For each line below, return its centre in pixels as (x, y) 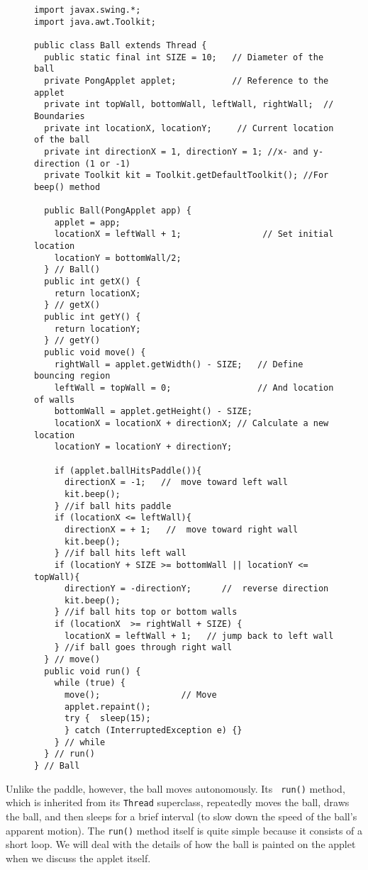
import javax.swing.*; (88, 10)
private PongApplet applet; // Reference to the (186, 80)
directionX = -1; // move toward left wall (176, 483)
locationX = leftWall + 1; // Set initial (194, 234)
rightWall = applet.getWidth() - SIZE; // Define (179, 364)
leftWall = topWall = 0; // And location (194, 388)
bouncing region (72, 376)
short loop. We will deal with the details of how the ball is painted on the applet (181, 844)
